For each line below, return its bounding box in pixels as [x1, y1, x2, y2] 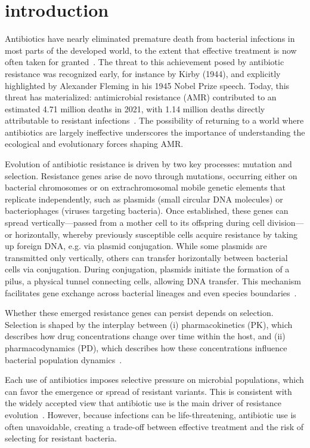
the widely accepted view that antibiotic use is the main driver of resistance [5, 397, 281, 409]
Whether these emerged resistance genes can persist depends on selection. [5, 306, 274, 319]
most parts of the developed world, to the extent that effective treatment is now [5, 44, 297, 56]
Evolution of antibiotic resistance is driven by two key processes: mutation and [5, 158, 292, 170]
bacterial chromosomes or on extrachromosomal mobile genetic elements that [5, 181, 286, 194]
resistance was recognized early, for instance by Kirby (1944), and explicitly [5, 67, 281, 79]
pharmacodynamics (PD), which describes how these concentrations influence [5, 341, 287, 354]
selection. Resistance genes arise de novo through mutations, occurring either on [5, 169, 297, 182]
